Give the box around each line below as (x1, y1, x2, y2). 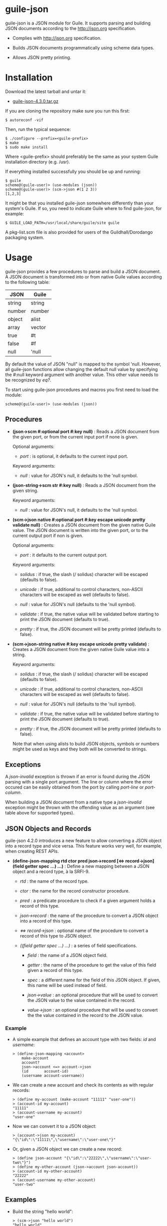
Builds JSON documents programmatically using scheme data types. (12, 44, 154, 50)
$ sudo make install (5, 144, 48, 149)
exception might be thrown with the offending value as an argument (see (5, 804, 155, 810)
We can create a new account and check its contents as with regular (12, 1081, 154, 1088)
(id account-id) (21, 1068, 69, 1073)
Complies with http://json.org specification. (12, 35, 101, 41)
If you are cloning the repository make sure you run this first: (5, 107, 130, 113)
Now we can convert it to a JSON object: (12, 1123, 96, 1129)
